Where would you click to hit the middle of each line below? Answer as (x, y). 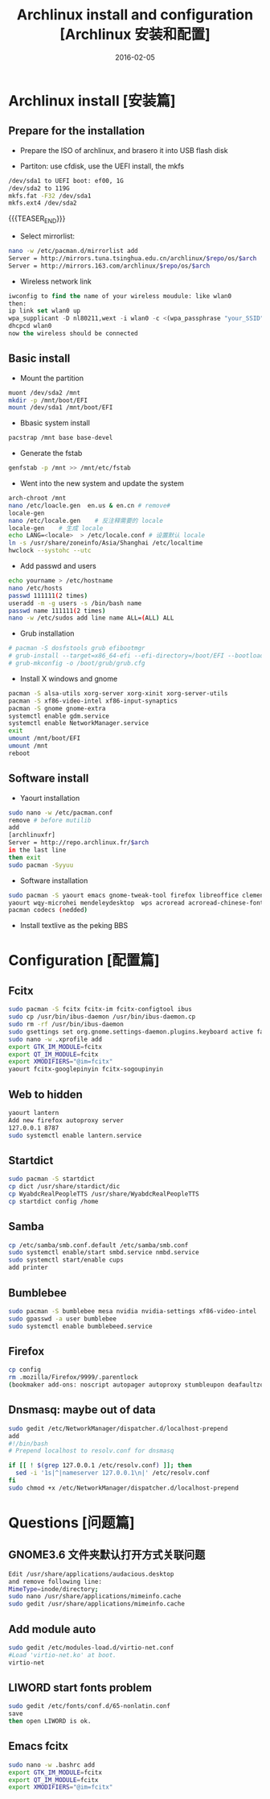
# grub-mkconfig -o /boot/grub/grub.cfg (77, 663)
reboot (19, 753)
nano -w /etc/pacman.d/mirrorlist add (73, 251)
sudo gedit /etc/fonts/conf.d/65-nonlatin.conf (90, 1706)
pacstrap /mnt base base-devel (61, 438)
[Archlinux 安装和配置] (135, 35)
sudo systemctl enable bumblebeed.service (80, 1326)
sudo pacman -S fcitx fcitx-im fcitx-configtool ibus (100, 1009)
